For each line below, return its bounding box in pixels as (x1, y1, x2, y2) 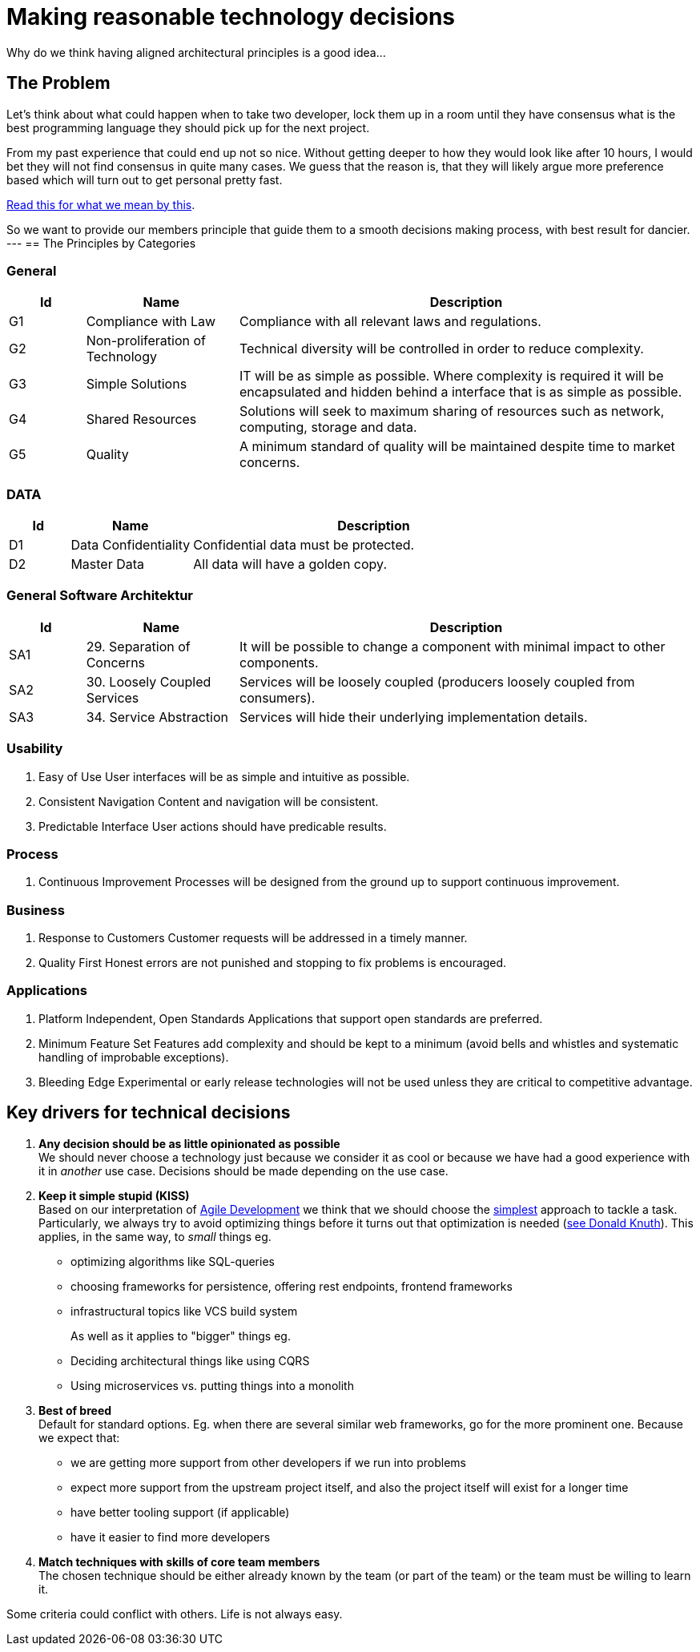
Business (6, 901, 65, 918)
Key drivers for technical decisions (6, 1102, 291, 1123)
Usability (6, 740, 63, 757)
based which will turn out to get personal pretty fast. (6, 172, 283, 187)
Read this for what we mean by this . (6, 197, 195, 212)
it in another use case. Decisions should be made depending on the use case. (38, 1163, 449, 1178)
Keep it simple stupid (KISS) (38, 1188, 190, 1203)
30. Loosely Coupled (86, 673, 211, 690)
